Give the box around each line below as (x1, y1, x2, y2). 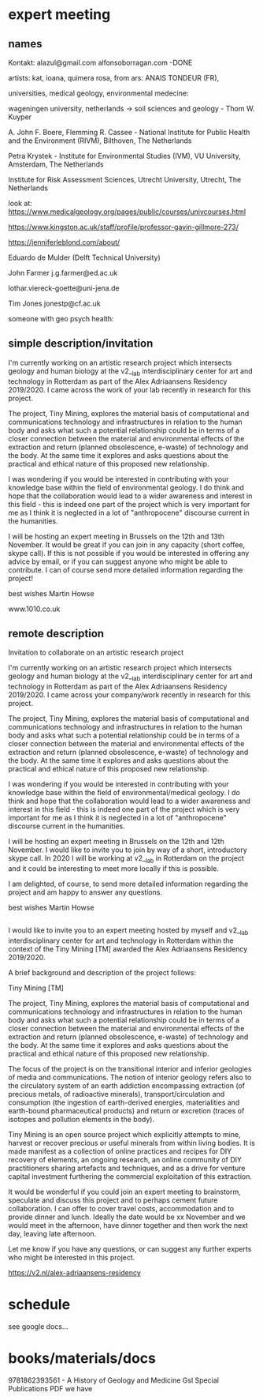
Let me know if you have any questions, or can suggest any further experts (8, 1244, 252, 1254)
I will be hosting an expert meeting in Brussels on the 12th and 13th (8, 531, 224, 541)
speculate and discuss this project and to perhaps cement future (8, 1195, 218, 1205)
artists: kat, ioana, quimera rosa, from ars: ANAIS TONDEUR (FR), (8, 73, 220, 82)
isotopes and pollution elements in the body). (8, 1115, 155, 1124)
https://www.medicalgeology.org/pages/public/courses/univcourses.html (8, 207, 246, 216)
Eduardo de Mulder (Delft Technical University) (8, 253, 161, 262)
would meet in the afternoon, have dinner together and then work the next (8, 1221, 248, 1230)
